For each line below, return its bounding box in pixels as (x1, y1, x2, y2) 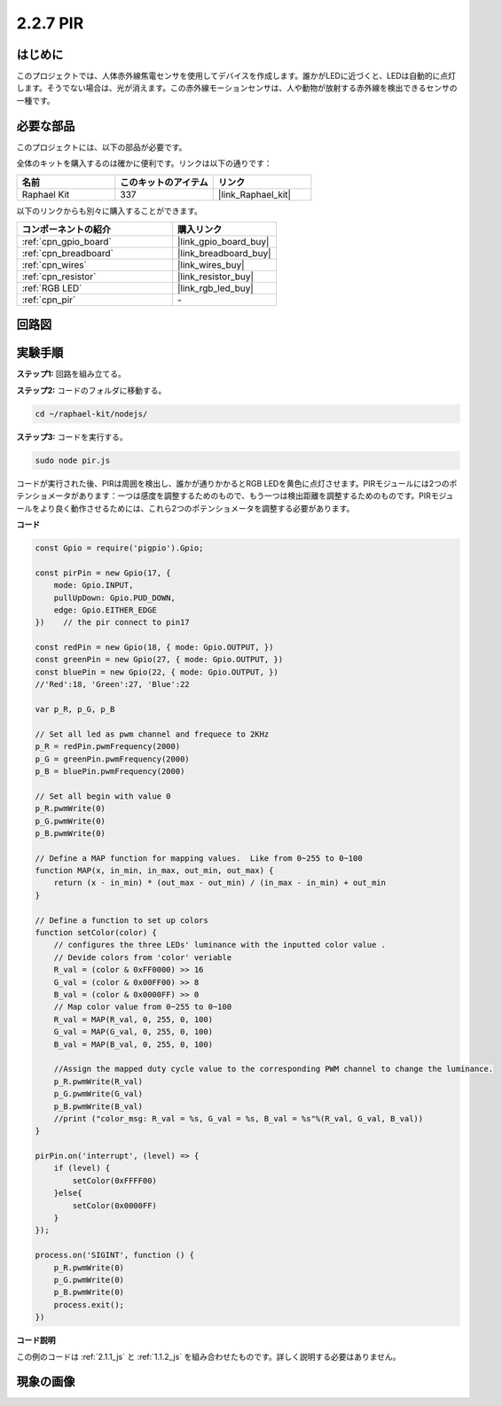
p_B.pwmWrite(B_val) (53, 1101, 144, 1112)
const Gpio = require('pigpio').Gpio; (35, 543, 204, 553)
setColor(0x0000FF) (72, 1200, 157, 1210)
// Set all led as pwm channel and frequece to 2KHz (35, 729, 270, 739)
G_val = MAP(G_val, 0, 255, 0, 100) (53, 1027, 213, 1037)
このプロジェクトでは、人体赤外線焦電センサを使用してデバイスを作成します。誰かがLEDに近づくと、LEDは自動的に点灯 (16, 71, 457, 82)
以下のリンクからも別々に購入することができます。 (16, 205, 203, 216)
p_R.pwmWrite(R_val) (53, 1076, 144, 1086)
